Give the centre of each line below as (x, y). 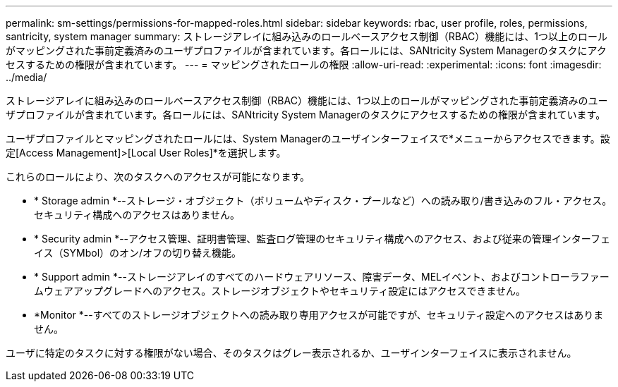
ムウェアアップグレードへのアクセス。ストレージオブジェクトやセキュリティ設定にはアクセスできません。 (280, 291)
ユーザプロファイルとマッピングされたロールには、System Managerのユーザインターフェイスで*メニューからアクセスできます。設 (308, 139)
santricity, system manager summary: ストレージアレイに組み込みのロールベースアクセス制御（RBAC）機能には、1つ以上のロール (307, 36)
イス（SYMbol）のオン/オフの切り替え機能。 (138, 253)
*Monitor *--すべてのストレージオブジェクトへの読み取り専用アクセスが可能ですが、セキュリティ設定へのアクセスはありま (319, 315)
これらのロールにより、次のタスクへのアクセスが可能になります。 (158, 177)
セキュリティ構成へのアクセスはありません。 (137, 215)
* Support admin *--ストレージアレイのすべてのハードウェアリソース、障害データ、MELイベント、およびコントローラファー (322, 277)
